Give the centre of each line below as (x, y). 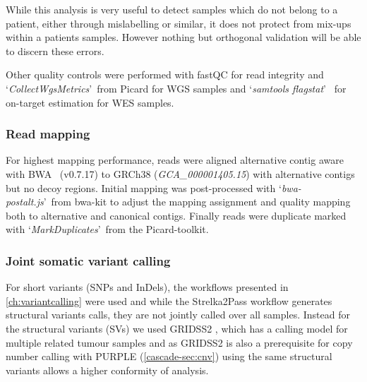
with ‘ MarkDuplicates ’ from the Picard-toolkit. (107, 229)
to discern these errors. (55, 50)
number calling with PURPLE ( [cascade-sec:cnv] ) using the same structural (169, 356)
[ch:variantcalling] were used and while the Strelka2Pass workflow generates (169, 300)
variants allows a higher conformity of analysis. (107, 370)
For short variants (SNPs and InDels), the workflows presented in (147, 287)
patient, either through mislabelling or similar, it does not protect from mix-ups (179, 23)
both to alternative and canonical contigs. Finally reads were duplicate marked (176, 215)
